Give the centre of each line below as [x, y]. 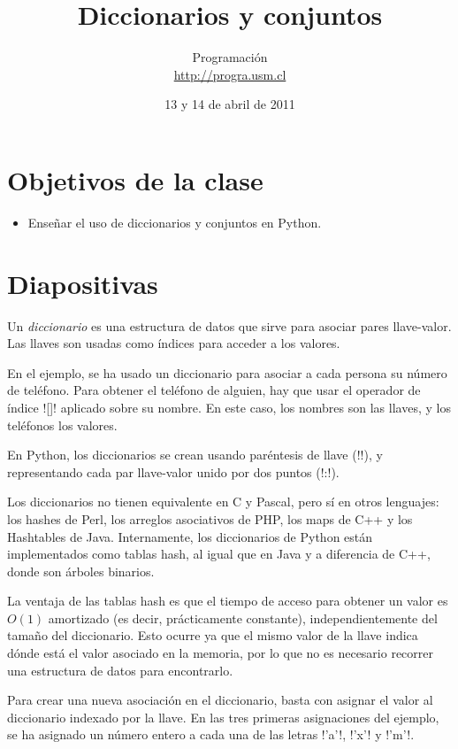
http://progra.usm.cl [230, 74]
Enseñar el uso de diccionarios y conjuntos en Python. [175, 222]
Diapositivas [83, 283]
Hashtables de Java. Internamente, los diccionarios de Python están [190, 536]
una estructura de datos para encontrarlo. [120, 670]
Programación [230, 57]
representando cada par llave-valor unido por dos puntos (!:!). [173, 471]
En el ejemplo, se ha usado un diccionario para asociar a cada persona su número [227, 372]
